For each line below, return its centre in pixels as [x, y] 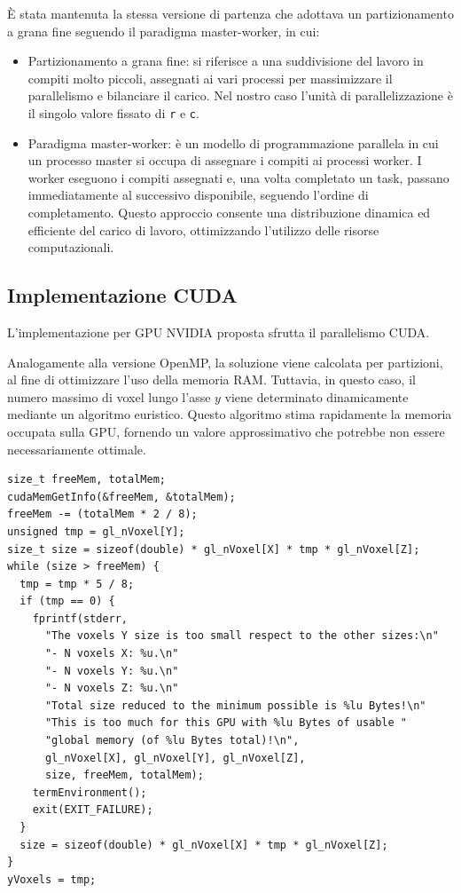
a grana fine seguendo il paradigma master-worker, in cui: [164, 31]
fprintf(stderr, [80, 618]
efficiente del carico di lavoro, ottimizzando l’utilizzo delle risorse [203, 229]
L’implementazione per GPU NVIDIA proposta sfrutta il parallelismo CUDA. [219, 332]
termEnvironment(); [90, 792]
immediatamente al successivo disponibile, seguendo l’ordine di [198, 195]
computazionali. [71, 247]
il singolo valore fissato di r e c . [113, 112]
